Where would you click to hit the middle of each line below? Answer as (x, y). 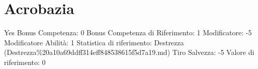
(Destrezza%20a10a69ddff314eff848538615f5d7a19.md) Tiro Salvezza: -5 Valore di (129, 52)
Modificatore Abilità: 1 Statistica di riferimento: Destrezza (94, 42)
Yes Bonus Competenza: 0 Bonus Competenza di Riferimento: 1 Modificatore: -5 (128, 32)
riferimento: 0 (25, 62)
